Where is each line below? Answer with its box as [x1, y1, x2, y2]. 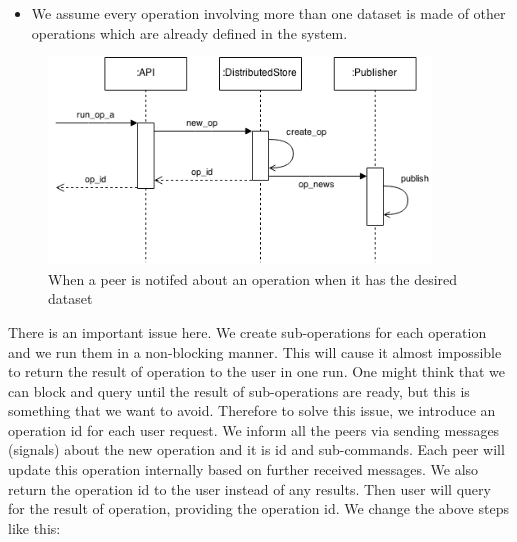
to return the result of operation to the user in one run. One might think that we [8, 361, 506, 382]
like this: [8, 517, 61, 538]
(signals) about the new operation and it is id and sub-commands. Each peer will [8, 439, 505, 460]
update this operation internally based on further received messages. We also [8, 459, 479, 480]
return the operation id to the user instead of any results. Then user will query [8, 478, 491, 499]
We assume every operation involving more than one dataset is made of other [31, 3, 506, 23]
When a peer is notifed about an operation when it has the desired [48, 268, 458, 289]
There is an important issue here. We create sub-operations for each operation [8, 321, 487, 342]
